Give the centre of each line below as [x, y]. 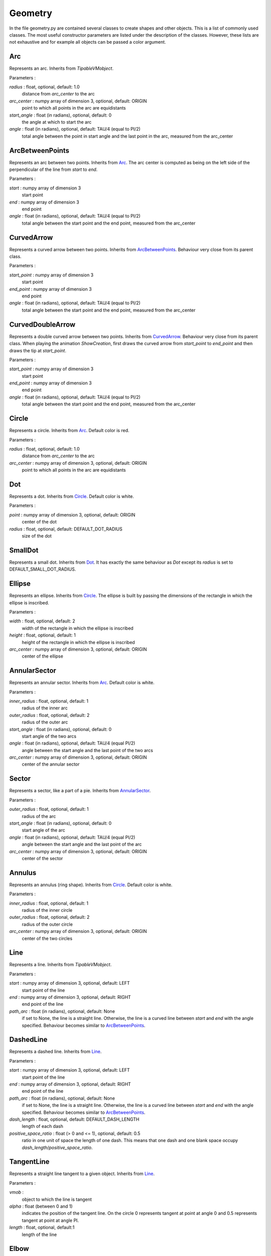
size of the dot [37, 536]
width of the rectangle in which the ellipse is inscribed [78, 628]
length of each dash [43, 1126]
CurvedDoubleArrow [42, 324]
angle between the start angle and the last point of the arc [82, 845]
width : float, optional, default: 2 [42, 621]
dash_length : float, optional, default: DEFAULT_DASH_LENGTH [74, 1119]
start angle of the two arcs [49, 736]
